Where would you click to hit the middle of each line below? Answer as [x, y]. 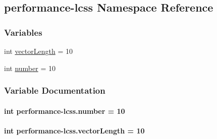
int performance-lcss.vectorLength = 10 [74, 130]
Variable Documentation [55, 90]
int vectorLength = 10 [38, 51]
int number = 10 [30, 68]
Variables [23, 32]
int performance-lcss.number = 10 [65, 111]
